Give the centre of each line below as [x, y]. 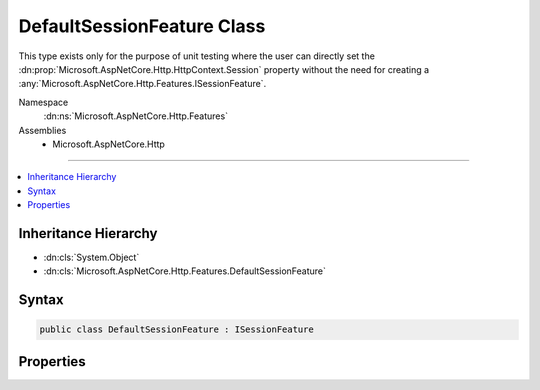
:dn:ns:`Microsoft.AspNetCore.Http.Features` [136, 116]
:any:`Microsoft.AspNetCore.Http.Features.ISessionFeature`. [142, 84]
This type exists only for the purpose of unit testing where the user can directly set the [196, 56]
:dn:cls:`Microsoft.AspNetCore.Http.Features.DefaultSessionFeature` [185, 271]
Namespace [43, 102]
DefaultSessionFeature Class [142, 26]
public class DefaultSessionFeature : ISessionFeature [176, 329]
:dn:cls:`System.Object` [91, 257]
